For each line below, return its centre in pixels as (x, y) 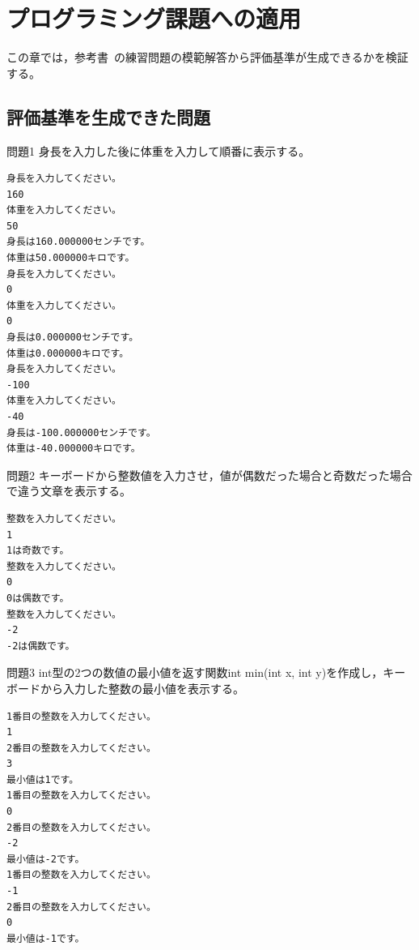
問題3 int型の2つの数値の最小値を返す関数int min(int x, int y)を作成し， (195, 672)
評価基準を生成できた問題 (108, 116)
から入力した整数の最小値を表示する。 (142, 688)
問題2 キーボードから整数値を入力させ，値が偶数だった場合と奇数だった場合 (209, 475)
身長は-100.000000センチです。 (81, 432)
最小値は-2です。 (46, 859)
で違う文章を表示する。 (69, 491)
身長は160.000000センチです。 (78, 242)
